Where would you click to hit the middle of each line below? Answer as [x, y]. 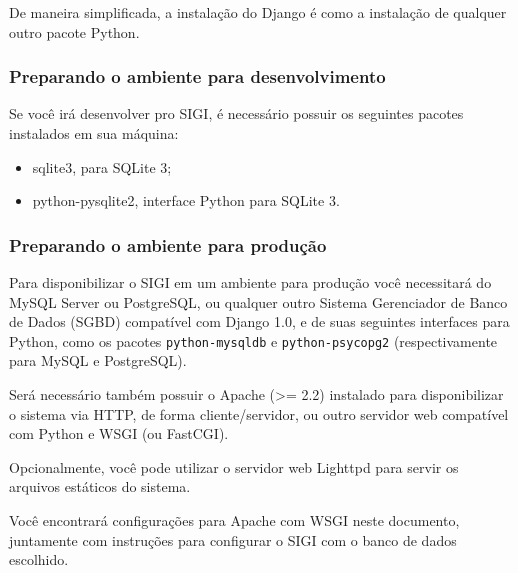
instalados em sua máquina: [94, 133]
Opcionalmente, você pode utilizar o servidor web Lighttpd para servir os [234, 466]
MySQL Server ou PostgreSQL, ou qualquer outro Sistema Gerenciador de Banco [258, 301]
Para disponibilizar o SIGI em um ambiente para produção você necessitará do [250, 282]
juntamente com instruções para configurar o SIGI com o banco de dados [233, 539]
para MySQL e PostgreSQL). [98, 360]
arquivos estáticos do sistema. [100, 486]
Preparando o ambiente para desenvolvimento [197, 76]
